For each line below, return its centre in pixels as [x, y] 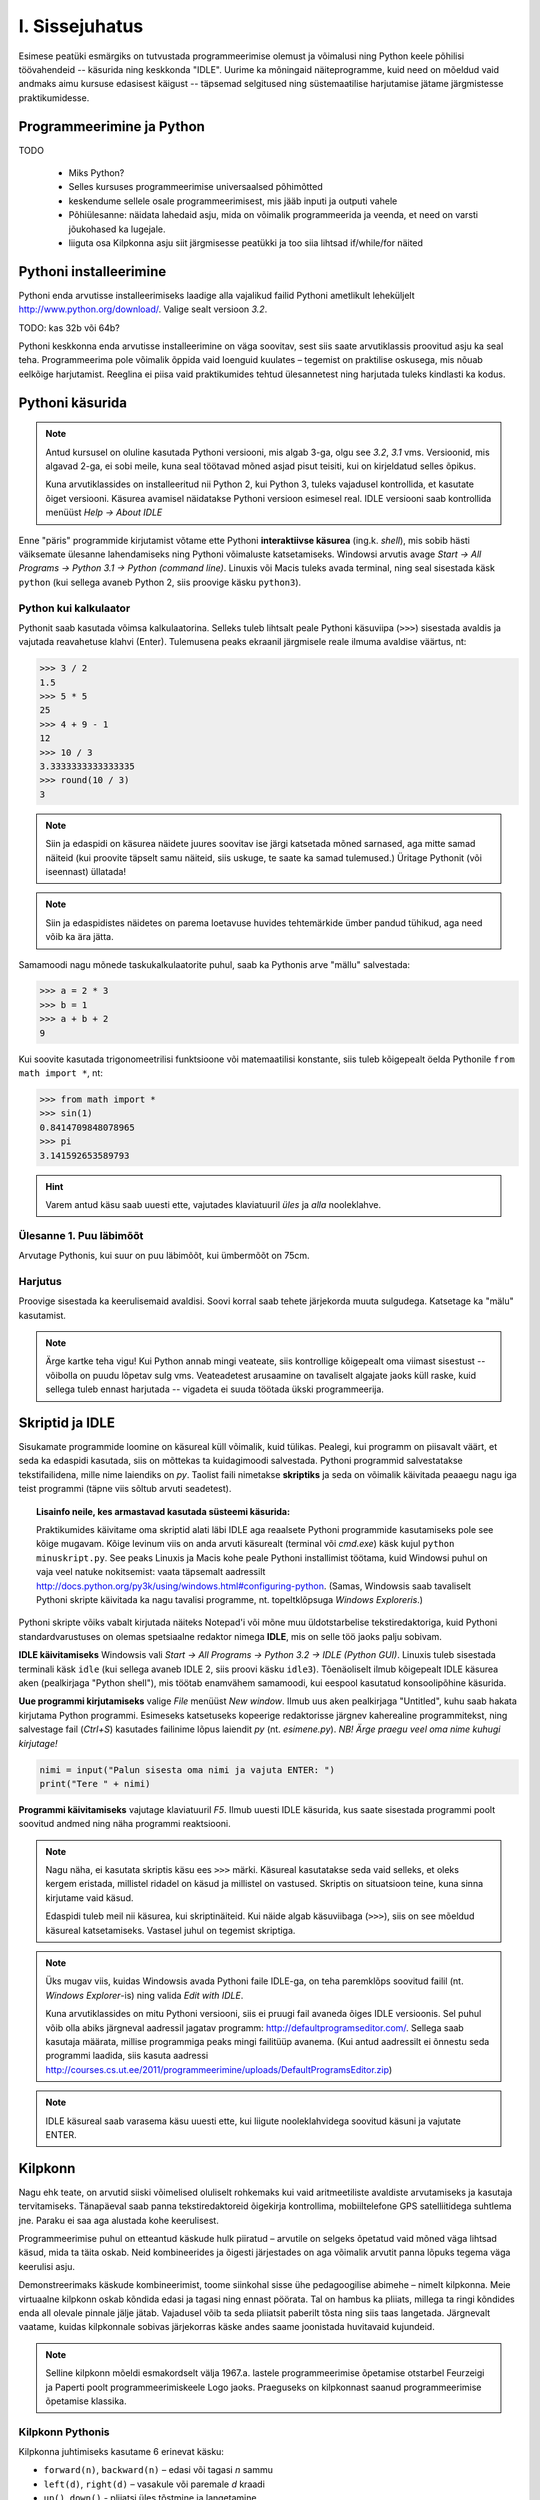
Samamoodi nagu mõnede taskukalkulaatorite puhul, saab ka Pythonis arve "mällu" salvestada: [214, 964]
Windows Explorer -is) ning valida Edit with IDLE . [144, 1995]
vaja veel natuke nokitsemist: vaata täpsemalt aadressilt [151, 1572]
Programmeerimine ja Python [111, 126]
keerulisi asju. [46, 2266]
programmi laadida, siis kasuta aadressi [127, 2056]
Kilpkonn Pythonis [64, 2432]
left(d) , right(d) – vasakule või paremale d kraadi [154, 2484]
